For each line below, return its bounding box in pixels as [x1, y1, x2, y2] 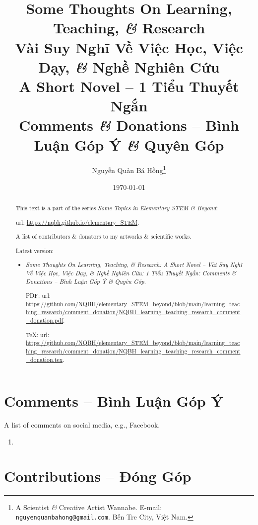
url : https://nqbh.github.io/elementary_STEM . [15, 218, 139, 226]
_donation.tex [26, 355, 63, 363]
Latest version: [15, 246, 54, 255]
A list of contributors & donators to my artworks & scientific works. [15, 232, 192, 241]
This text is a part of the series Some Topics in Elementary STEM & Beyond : [15, 204, 218, 212]
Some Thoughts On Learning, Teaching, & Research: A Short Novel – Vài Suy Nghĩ [26, 261, 242, 269]
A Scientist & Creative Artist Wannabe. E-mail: [15, 502, 162, 512]
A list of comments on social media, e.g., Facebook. [4, 420, 160, 430]
